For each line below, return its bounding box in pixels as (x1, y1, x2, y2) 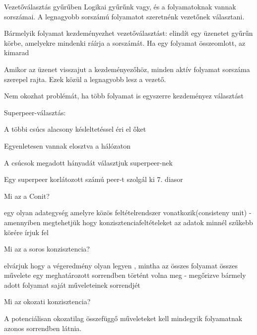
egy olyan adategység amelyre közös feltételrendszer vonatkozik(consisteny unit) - (4, 207, 252, 218)
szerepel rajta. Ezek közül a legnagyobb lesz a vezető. (4, 74, 166, 84)
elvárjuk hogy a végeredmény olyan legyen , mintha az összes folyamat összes (4, 260, 238, 270)
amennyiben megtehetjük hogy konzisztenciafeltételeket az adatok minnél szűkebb (4, 217, 253, 227)
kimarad (4, 47, 29, 58)
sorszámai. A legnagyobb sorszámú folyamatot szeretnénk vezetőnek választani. (4, 11, 245, 21)
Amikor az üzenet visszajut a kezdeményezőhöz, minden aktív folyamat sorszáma (4, 64, 250, 74)
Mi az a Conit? (4, 190, 50, 201)
